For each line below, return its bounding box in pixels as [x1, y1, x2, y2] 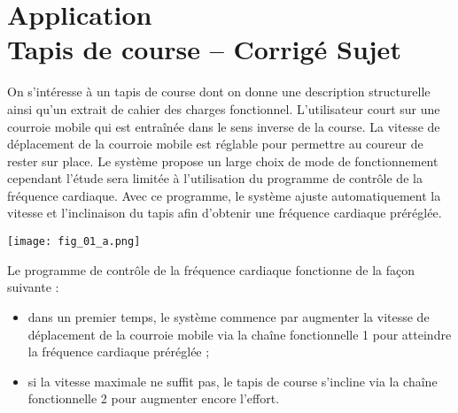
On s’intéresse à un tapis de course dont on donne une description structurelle [7, 82, 431, 101]
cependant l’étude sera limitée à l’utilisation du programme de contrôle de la [7, 169, 423, 187]
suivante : [7, 278, 59, 296]
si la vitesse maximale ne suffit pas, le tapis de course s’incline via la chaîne [27, 371, 438, 390]
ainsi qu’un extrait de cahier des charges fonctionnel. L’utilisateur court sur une [7, 99, 440, 118]
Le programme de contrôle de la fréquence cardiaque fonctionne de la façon [7, 260, 415, 279]
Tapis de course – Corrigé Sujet [7, 31, 401, 67]
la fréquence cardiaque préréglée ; [27, 342, 210, 361]
